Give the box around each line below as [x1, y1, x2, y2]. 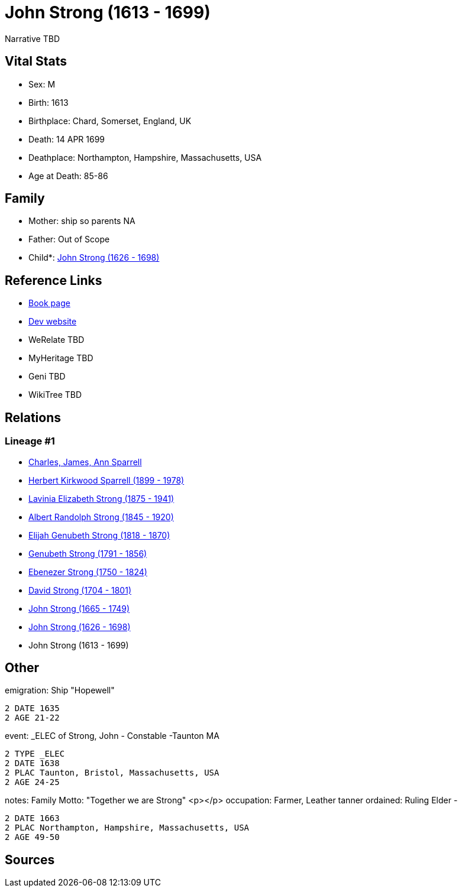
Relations [5, 410, 62, 425]
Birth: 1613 [28, 97, 69, 108]
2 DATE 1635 [5, 703, 60, 713]
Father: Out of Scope [28, 234, 110, 245]
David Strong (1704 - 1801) [28, 585, 132, 595]
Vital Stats [5, 54, 67, 69]
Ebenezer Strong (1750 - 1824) [28, 566, 147, 577]
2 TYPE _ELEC [5, 749, 65, 759]
